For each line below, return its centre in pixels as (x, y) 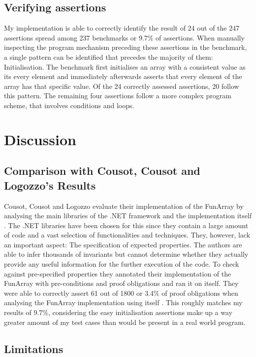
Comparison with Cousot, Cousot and (102, 171)
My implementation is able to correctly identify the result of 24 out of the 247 (122, 28)
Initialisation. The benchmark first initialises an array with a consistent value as (125, 66)
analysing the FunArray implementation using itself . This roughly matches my (123, 302)
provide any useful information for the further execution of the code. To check (122, 264)
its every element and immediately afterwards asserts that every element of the (123, 76)
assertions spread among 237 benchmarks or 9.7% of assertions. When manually (124, 37)
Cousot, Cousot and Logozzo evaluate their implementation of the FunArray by (124, 206)
